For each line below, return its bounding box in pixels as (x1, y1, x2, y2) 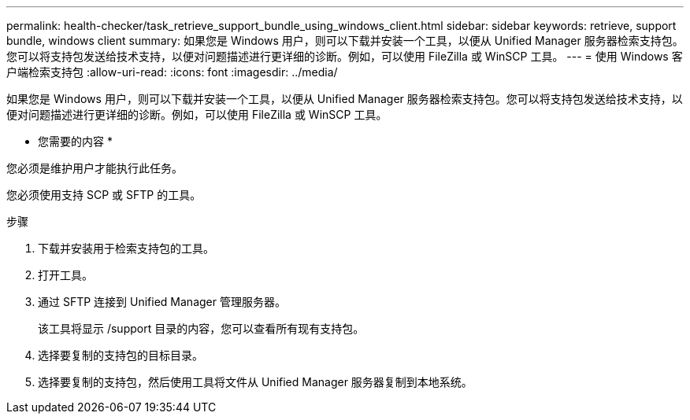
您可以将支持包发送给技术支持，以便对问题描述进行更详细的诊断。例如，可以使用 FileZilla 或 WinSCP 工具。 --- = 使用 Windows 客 (6, 50, 683, 63)
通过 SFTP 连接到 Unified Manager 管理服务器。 (38, 295, 286, 308)
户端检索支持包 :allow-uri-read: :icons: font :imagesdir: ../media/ (6, 65, 338, 79)
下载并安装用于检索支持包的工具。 (38, 241, 214, 255)
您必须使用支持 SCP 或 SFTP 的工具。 (6, 188, 202, 201)
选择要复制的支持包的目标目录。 (38, 348, 203, 362)
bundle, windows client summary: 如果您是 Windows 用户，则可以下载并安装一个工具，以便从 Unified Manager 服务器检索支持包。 (6, 34, 684, 47)
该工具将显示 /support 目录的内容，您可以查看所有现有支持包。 (38, 322, 365, 335)
